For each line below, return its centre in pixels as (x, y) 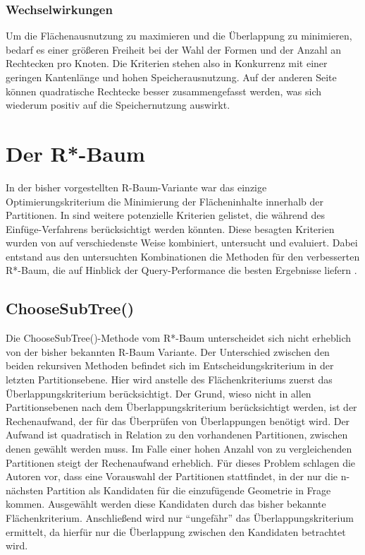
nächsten (25, 490)
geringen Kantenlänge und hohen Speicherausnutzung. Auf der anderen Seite (171, 77)
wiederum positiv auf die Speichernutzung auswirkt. (118, 105)
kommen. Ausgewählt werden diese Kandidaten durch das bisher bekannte (166, 504)
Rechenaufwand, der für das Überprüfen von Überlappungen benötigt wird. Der (178, 420)
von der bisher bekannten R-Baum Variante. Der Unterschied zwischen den (168, 351)
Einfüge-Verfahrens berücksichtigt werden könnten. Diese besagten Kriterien (170, 228)
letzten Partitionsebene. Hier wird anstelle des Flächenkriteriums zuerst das (169, 380)
